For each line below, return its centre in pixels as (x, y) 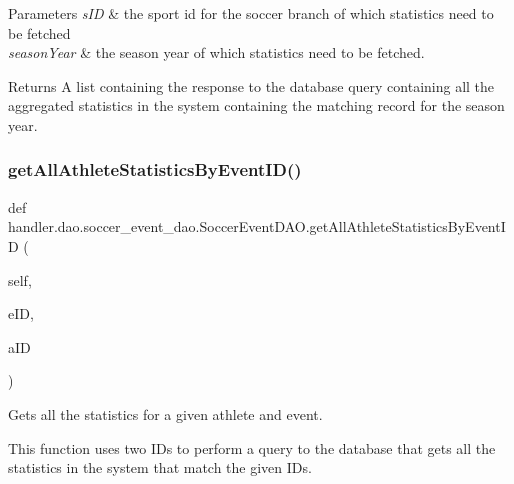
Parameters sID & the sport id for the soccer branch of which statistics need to (251, 13)
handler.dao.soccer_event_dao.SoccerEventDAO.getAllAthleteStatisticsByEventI (257, 226)
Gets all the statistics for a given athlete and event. (165, 413)
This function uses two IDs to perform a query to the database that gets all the (252, 447)
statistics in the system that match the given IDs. (160, 467)
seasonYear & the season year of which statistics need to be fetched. (216, 52)
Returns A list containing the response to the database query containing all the (251, 85)
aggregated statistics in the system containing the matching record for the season (256, 105)
